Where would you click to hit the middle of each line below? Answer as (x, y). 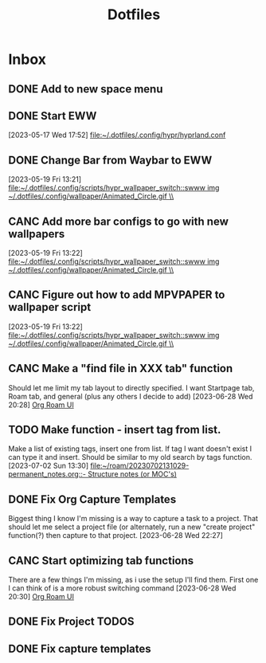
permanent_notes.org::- (47, 474)
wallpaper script (50, 307)
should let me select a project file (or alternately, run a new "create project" (132, 527)
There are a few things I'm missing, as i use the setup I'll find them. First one (133, 580)
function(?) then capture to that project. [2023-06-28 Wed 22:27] (115, 535)
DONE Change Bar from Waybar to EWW (110, 160)
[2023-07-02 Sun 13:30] (49, 466)
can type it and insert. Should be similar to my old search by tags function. (130, 457)
